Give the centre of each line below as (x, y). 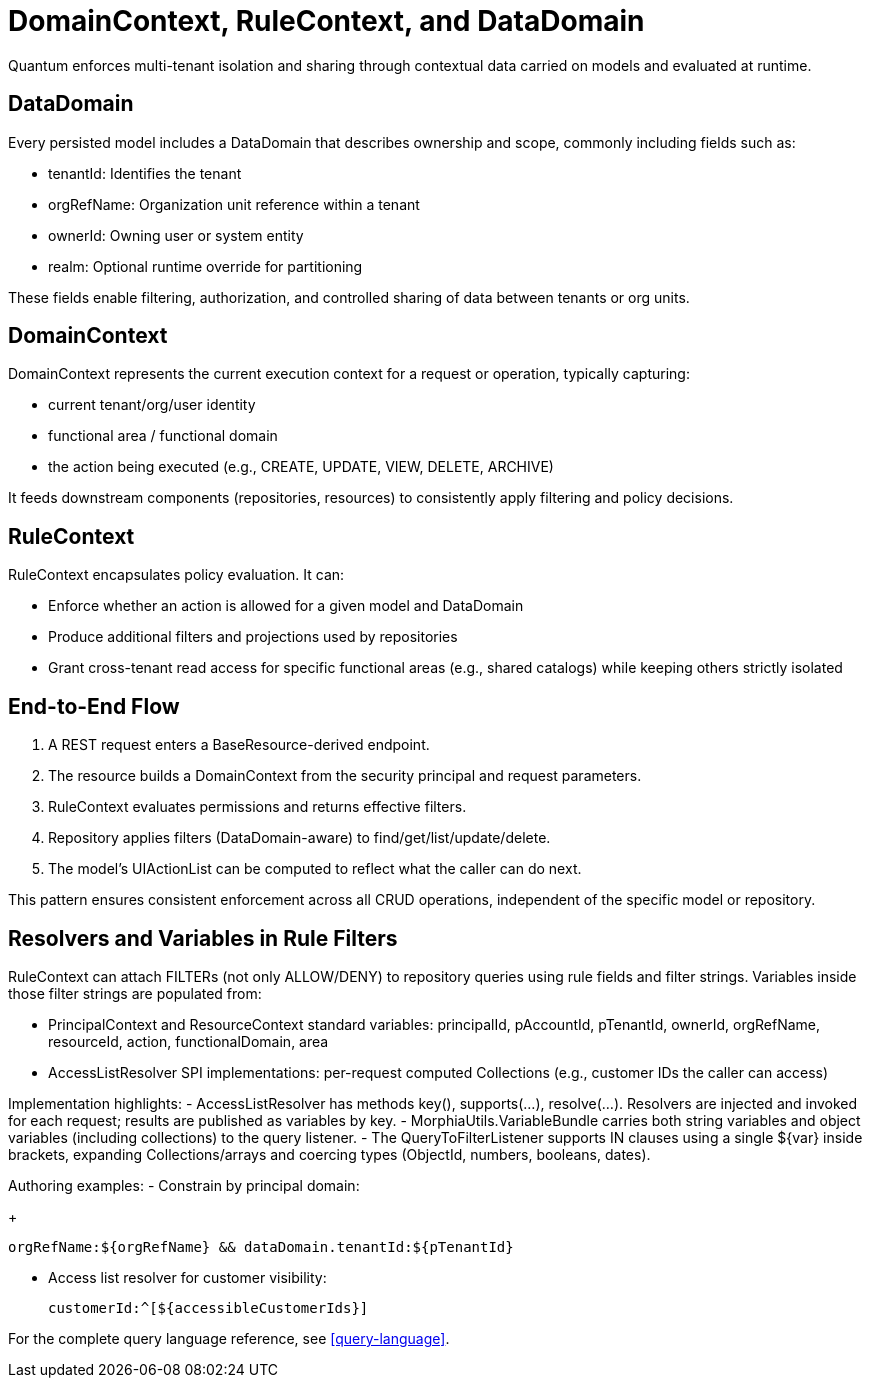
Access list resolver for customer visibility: (187, 1277)
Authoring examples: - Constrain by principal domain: (184, 1185)
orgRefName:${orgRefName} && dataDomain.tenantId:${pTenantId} (261, 1246)
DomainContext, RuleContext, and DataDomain (326, 21)
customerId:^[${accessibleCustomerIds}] (208, 1307)
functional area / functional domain (163, 436)
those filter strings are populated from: (135, 993)
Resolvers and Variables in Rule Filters (203, 938)
